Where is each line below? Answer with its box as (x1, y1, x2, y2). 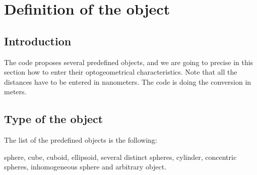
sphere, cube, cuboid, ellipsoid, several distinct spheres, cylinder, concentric (4, 151, 237, 162)
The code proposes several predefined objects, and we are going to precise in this (4, 56, 253, 67)
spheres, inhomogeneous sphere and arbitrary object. (4, 161, 167, 172)
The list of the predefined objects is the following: (4, 135, 157, 145)
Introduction (4, 33, 72, 48)
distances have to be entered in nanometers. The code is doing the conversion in (4, 76, 251, 87)
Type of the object (4, 111, 103, 127)
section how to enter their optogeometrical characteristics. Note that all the (4, 67, 237, 77)
